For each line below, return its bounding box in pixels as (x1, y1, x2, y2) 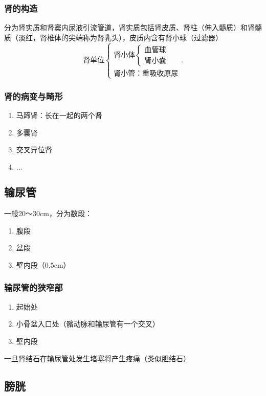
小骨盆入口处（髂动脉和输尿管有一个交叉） (16, 318, 160, 329)
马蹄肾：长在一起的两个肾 (16, 110, 102, 121)
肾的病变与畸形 (4, 89, 63, 102)
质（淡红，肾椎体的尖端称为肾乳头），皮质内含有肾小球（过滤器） (4, 32, 223, 42)
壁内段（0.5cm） (16, 259, 71, 270)
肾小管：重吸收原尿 (114, 69, 179, 77)
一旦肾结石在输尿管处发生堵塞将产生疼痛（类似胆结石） (4, 353, 190, 363)
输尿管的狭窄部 (4, 281, 63, 294)
